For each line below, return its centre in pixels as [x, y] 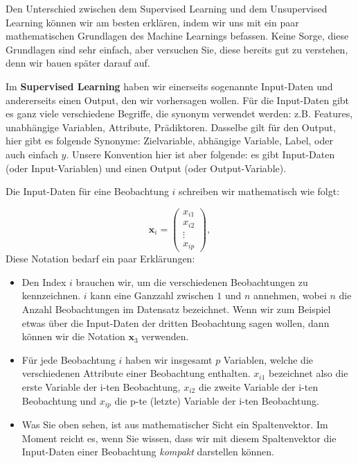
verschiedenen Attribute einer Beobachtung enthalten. [136, 373]
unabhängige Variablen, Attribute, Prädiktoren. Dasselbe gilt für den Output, [171, 127]
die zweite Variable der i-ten [258, 387]
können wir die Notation [73, 336]
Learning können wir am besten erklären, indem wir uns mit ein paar [152, 22]
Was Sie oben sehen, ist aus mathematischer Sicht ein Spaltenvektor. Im [175, 424]
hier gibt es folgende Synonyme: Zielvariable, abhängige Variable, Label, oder [169, 141]
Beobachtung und [59, 400]
